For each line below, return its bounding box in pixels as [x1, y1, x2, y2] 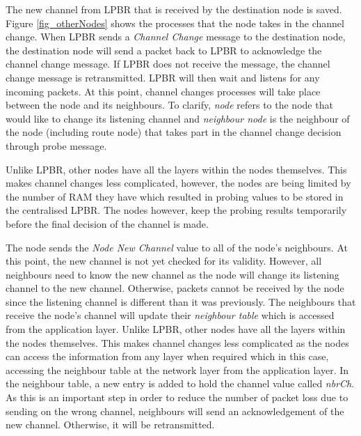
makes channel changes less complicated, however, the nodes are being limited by [6, 176, 351, 190]
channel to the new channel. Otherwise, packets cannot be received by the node [6, 281, 344, 295]
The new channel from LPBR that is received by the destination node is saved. [6, 2, 342, 16]
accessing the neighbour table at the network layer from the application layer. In [6, 362, 349, 377]
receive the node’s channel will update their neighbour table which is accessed [6, 308, 335, 322]
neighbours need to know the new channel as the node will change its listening [6, 267, 339, 281]
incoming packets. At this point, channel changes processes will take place [6, 84, 321, 98]
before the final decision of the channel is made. [6, 216, 209, 231]
